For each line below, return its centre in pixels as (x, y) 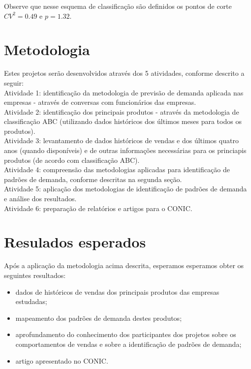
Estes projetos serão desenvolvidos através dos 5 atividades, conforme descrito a (124, 73)
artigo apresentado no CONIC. (62, 360)
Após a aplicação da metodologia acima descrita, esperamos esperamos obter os (124, 265)
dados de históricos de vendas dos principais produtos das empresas (117, 292)
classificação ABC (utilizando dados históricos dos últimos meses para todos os (123, 121)
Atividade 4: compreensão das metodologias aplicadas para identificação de (117, 169)
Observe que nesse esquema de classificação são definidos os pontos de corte (118, 6)
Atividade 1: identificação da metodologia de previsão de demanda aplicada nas (124, 92)
